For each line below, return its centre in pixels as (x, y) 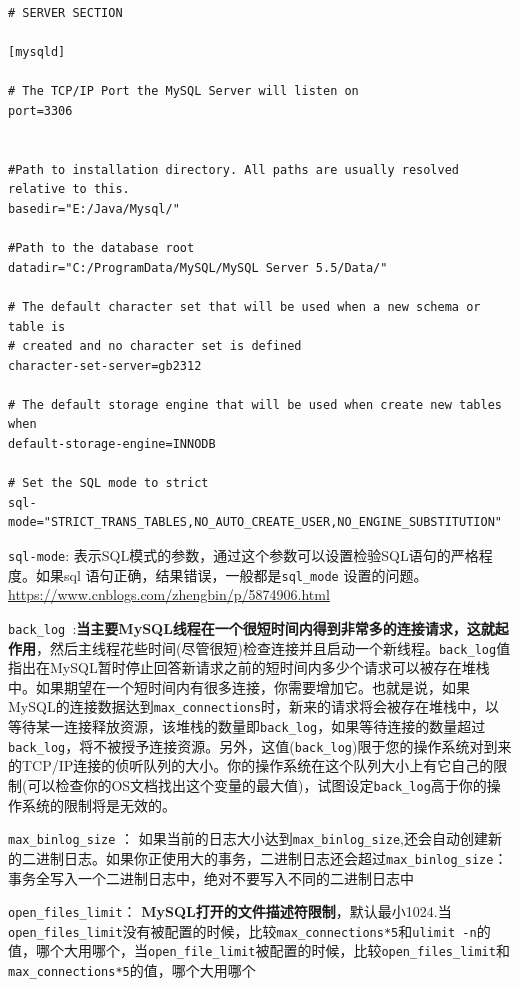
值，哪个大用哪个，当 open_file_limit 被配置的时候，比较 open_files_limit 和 (259, 950)
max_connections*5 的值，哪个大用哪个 (132, 970)
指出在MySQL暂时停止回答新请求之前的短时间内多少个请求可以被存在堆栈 (249, 667)
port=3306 (40, 110)
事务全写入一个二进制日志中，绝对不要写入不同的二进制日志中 (211, 877)
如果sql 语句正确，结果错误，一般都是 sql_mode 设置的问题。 (231, 574)
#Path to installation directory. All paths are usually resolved (234, 169)
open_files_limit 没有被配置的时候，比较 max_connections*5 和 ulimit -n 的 (249, 930)
